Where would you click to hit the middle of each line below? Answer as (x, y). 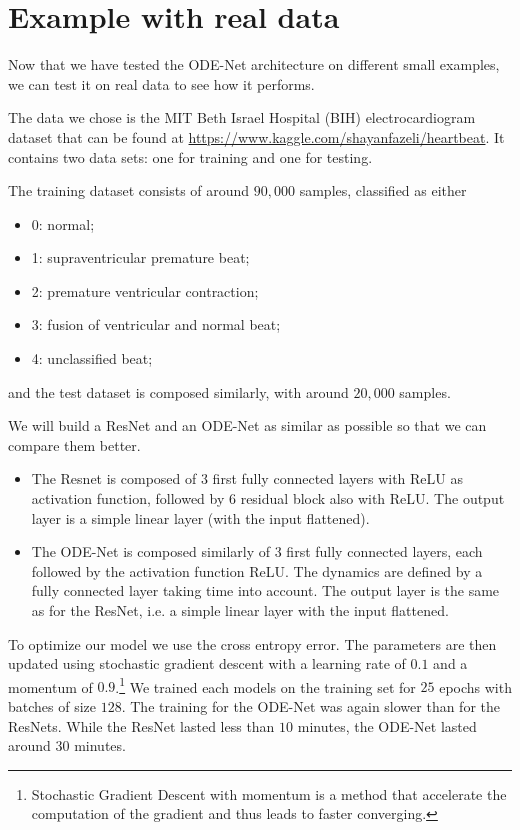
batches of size (52, 706)
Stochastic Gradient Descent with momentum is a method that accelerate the (269, 793)
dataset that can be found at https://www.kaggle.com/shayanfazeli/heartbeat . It (256, 136)
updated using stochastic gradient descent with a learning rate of (207, 663)
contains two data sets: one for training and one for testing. (190, 156)
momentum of (50, 686)
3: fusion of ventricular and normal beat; (156, 324)
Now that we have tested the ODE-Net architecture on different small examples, (254, 64)
